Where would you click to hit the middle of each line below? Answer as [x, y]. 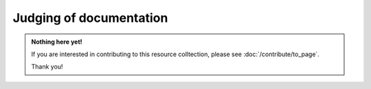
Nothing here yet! [57, 42]
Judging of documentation [90, 18]
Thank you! [47, 67]
